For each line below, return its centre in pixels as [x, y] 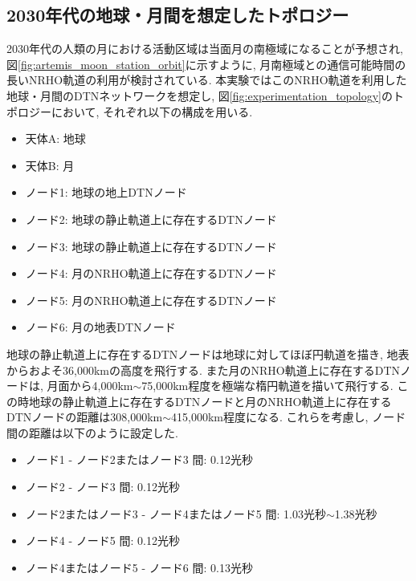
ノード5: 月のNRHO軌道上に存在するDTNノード [151, 300]
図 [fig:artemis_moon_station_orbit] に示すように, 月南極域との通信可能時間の [206, 64]
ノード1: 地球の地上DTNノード [106, 192]
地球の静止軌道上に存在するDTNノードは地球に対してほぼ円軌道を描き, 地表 [208, 353]
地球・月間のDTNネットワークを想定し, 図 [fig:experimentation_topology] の [200, 95]
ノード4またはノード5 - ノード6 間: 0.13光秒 [139, 567]
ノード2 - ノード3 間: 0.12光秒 [102, 487]
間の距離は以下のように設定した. [92, 432]
